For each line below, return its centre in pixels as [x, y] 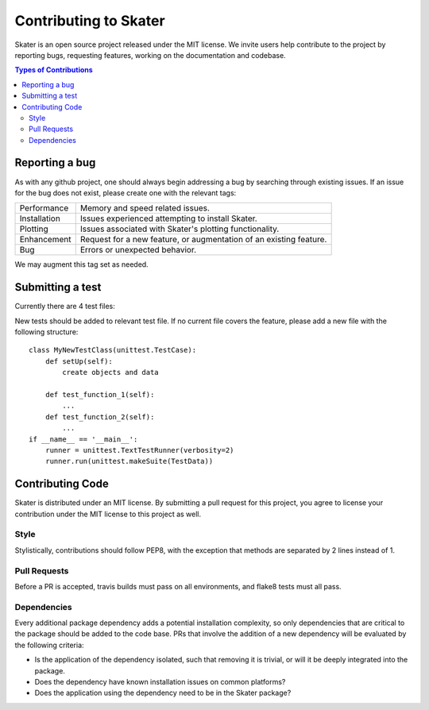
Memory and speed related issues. [145, 208]
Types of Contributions [54, 70]
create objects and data [110, 372]
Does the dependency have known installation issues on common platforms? [160, 682]
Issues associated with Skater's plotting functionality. [180, 229]
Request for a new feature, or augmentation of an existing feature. [203, 240]
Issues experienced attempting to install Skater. [168, 218]
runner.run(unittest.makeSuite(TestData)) [129, 461]
